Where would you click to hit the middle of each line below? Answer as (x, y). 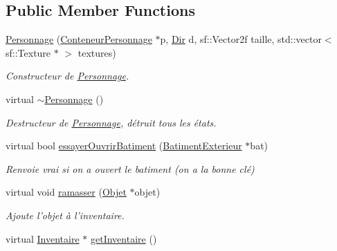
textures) (97, 52)
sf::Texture (28, 52)
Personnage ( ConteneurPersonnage (79, 39)
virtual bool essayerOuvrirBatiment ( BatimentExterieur (124, 146)
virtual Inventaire (43, 238)
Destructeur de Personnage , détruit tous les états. (111, 122)
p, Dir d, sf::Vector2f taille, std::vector (241, 39)
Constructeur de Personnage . (67, 76)
